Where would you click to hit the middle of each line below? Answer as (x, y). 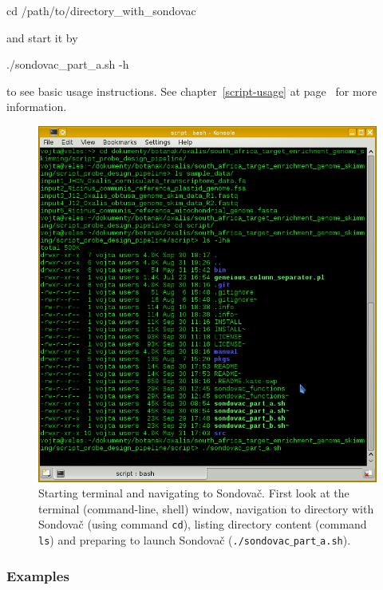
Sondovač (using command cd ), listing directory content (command (203, 524)
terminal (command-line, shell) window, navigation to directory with (206, 508)
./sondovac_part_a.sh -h (68, 64)
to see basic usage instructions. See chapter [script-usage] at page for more (192, 91)
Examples (38, 575)
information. (37, 107)
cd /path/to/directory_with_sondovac (101, 10)
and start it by (42, 37)
